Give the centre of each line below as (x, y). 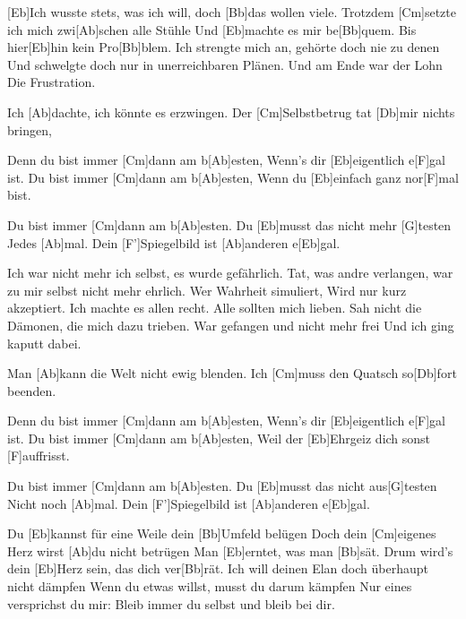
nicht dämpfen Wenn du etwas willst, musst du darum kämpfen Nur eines (210, 586)
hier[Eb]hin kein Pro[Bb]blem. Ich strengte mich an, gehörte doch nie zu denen (224, 47)
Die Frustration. (52, 82)
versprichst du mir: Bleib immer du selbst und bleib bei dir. (171, 603)
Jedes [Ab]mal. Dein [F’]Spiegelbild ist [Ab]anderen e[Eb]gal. (174, 242)
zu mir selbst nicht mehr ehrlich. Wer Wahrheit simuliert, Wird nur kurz (207, 290)
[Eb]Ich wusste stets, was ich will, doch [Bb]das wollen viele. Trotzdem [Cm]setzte (232, 12)
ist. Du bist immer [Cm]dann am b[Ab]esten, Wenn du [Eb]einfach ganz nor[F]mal (233, 177)
